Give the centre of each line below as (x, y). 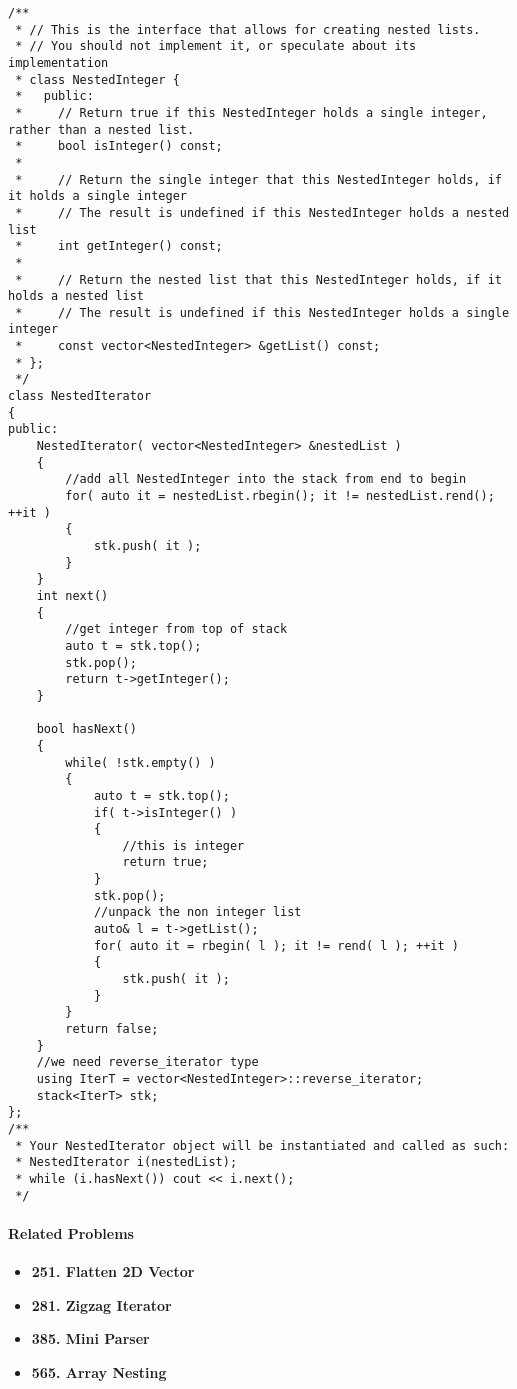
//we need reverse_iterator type (147, 1062)
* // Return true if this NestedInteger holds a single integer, (251, 112)
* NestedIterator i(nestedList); (126, 1162)
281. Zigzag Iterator (101, 1304)
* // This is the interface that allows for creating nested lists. (248, 29)
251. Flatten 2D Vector (113, 1271)
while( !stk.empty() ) (140, 762)
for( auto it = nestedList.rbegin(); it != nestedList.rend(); (280, 496)
